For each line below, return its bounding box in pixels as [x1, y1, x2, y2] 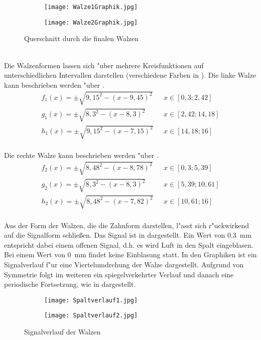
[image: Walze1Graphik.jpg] [44, 4, 138, 11]
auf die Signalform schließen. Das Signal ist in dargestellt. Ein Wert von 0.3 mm [4, 230, 252, 240]
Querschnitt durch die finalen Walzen [24, 33, 139, 44]
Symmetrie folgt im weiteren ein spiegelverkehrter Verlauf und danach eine [4, 269, 234, 279]
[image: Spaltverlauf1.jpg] [44, 296, 138, 304]
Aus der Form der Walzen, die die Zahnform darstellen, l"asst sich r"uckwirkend [4, 220, 249, 230]
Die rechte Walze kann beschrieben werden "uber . [4, 149, 159, 160]
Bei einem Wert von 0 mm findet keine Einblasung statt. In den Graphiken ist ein [4, 249, 257, 260]
